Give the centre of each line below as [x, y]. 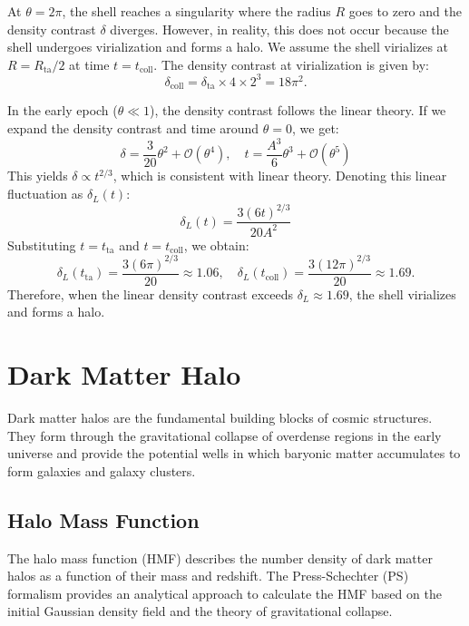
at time [89, 64]
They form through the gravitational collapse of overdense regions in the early [225, 435]
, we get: [316, 127]
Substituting [42, 245]
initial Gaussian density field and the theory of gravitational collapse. [200, 611]
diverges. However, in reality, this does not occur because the [279, 29]
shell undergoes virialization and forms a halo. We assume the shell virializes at [228, 47]
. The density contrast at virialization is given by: [292, 64]
